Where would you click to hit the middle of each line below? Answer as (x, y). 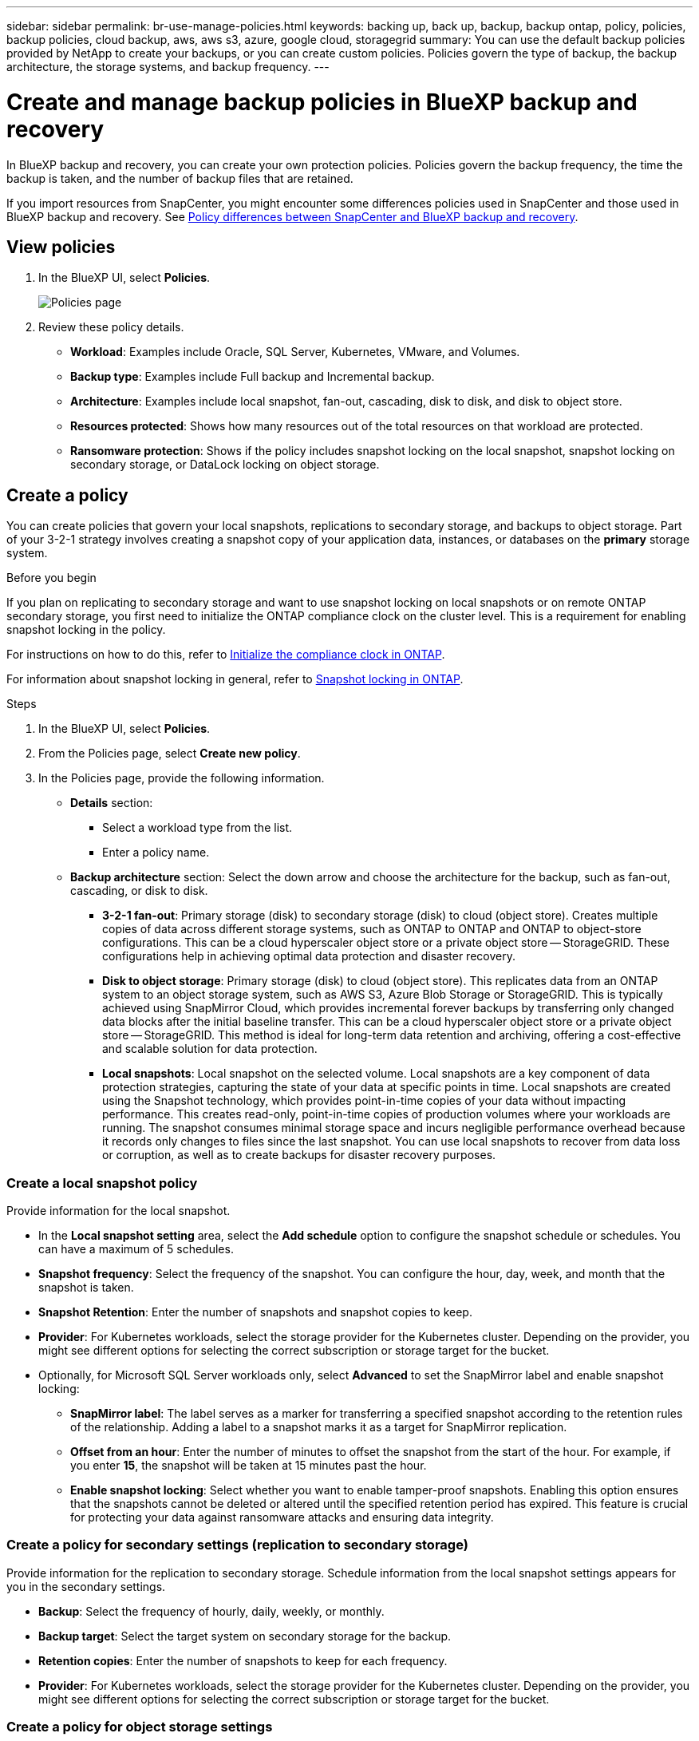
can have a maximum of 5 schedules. (136, 1248)
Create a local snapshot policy (102, 1183)
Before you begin (51, 578)
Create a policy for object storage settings (140, 1727)
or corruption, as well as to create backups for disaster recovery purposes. (299, 1155)
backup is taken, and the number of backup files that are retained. (180, 178)
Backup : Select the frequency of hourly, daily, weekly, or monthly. (211, 1611)
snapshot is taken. (86, 1287)
